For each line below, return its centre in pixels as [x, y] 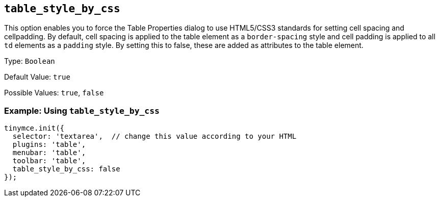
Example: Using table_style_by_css [82, 110]
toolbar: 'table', [49, 161]
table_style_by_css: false [66, 169]
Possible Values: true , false [54, 93]
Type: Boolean [30, 61]
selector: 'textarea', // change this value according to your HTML [154, 136]
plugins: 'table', [49, 145]
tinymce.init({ [34, 128]
